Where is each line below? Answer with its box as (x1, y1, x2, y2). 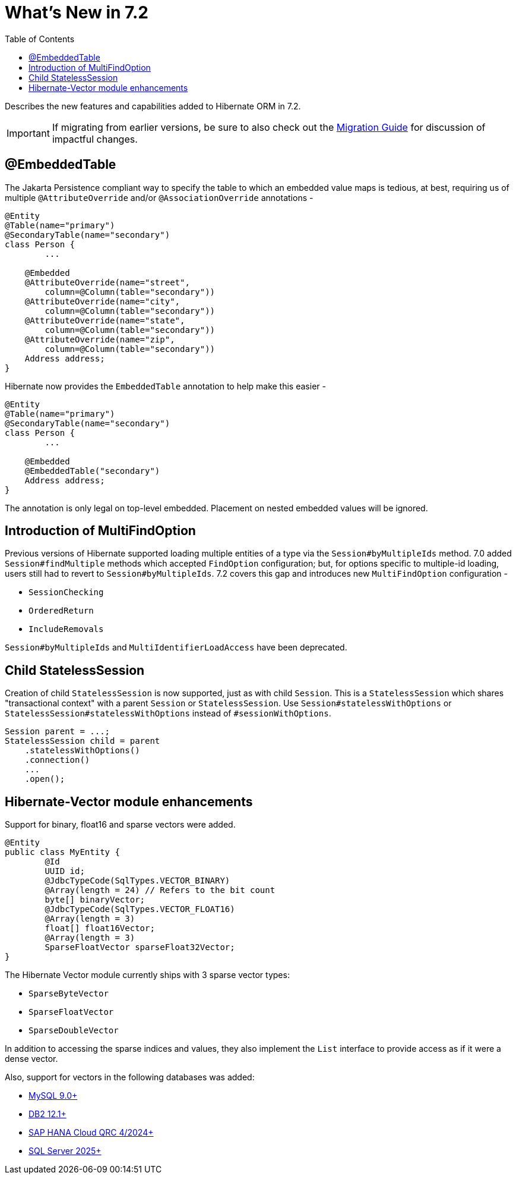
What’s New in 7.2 (5, 2, 148, 23)
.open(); (24, 774, 65, 784)
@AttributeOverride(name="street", (24, 277, 190, 287)
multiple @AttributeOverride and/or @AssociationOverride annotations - (5, 192, 314, 203)
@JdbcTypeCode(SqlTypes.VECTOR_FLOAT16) (45, 904, 235, 914)
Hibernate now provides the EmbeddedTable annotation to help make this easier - (5, 381, 326, 391)
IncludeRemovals (29, 624, 104, 634)
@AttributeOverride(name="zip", (24, 334, 175, 344)
